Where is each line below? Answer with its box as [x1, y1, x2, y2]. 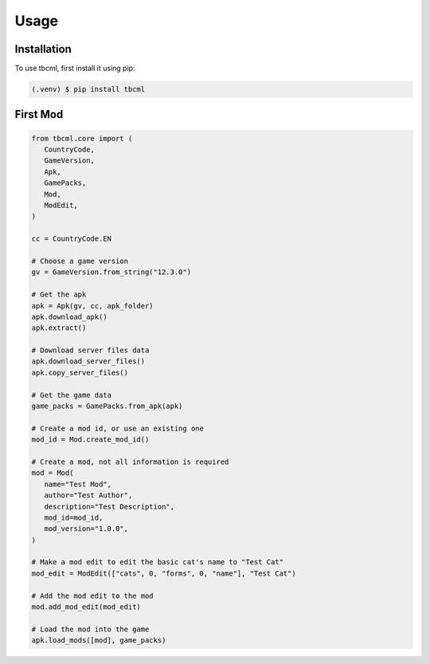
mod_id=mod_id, [44, 513, 104, 522]
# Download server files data [31, 346, 150, 355]
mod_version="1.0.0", [44, 525, 129, 533]
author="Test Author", [44, 491, 133, 500]
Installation [14, 42, 72, 56]
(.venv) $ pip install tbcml [31, 84, 146, 94]
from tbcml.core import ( [31, 134, 133, 143]
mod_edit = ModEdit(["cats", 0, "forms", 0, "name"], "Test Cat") [31, 568, 296, 578]
